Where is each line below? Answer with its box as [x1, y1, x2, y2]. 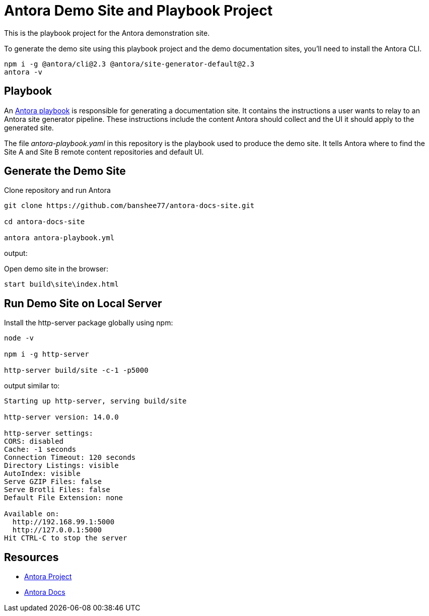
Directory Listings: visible [4, 461, 119, 470]
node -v [4, 334, 34, 343]
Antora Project [24, 572, 72, 581]
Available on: [4, 510, 59, 518]
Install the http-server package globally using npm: [4, 318, 173, 327]
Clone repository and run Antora [4, 186, 111, 195]
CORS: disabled [4, 437, 64, 446]
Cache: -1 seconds [4, 445, 77, 454]
